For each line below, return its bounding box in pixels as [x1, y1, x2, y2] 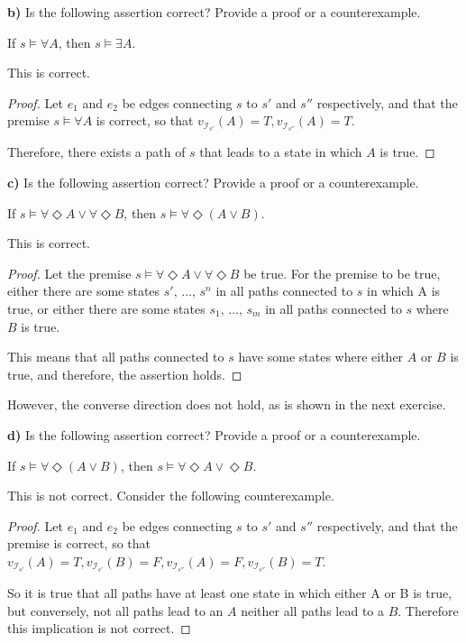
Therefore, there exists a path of [7, 142, 186, 161]
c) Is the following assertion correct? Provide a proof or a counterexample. [7, 173, 419, 192]
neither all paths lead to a [241, 601, 384, 620]
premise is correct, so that [7, 534, 151, 553]
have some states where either [238, 347, 404, 366]
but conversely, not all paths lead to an [7, 601, 224, 620]
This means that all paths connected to [7, 347, 224, 366]
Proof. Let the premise [7, 263, 132, 282]
